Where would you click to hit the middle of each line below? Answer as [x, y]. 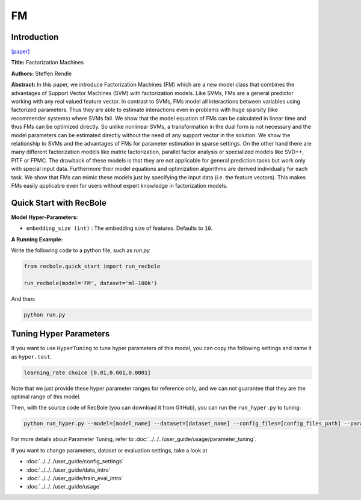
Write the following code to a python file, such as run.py [81, 250]
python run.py [45, 315]
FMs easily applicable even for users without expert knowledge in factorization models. [119, 185]
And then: [23, 298]
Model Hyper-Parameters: [45, 217]
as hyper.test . [32, 356]
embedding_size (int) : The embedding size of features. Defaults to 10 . [119, 228]
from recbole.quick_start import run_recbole [92, 266]
